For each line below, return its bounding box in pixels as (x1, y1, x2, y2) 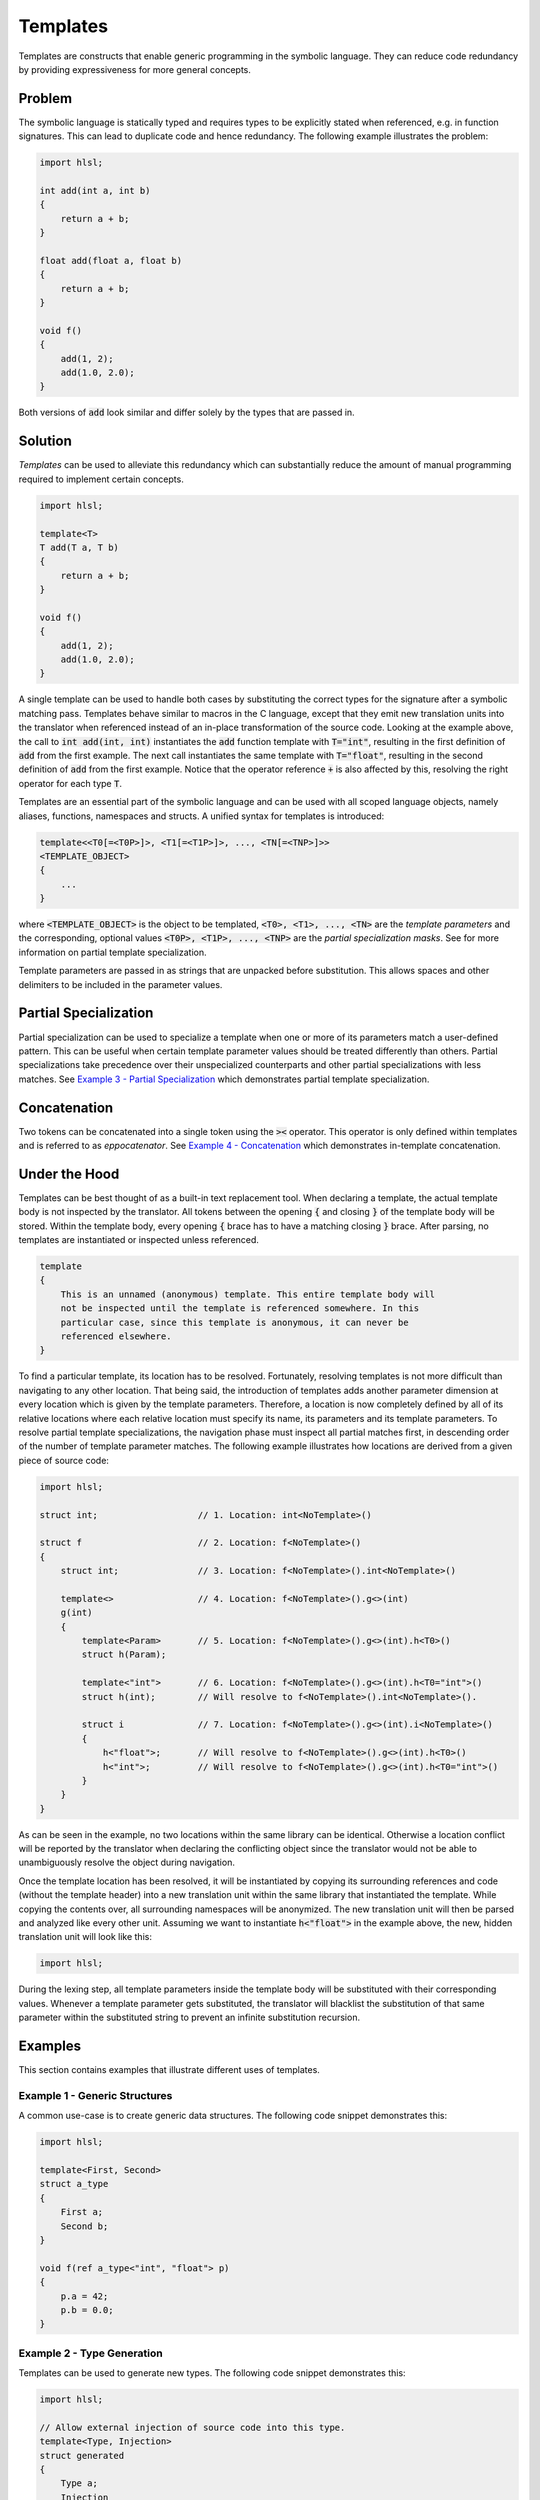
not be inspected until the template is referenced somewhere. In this (60, 1303, 420, 1314)
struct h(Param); (81, 1649, 167, 1660)
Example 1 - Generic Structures (18, 2088, 173, 2102)
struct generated (39, 2450, 125, 2461)
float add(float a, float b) (39, 255, 183, 266)
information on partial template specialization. (18, 946, 207, 958)
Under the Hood (18, 1165, 120, 1182)
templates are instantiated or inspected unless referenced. (18, 1234, 260, 1246)
